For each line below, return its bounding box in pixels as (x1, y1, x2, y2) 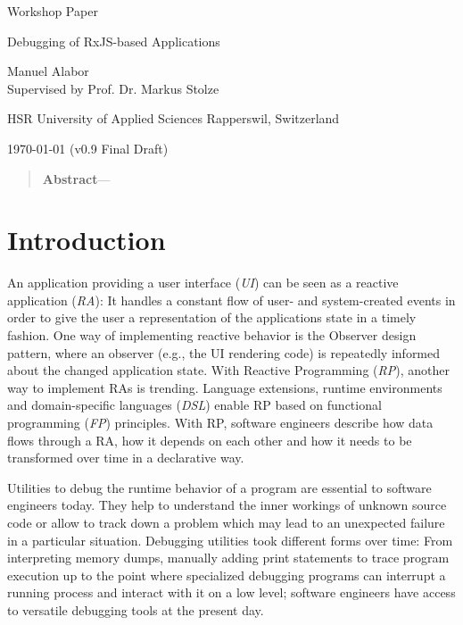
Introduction (7, 221, 166, 258)
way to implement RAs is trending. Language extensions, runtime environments (7, 378, 442, 396)
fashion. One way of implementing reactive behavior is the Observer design (7, 326, 417, 345)
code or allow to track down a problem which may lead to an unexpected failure (7, 513, 445, 531)
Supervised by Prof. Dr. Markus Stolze (7, 79, 219, 97)
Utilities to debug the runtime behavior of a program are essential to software (7, 478, 432, 496)
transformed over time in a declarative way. (7, 448, 244, 467)
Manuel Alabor (7, 62, 89, 80)
